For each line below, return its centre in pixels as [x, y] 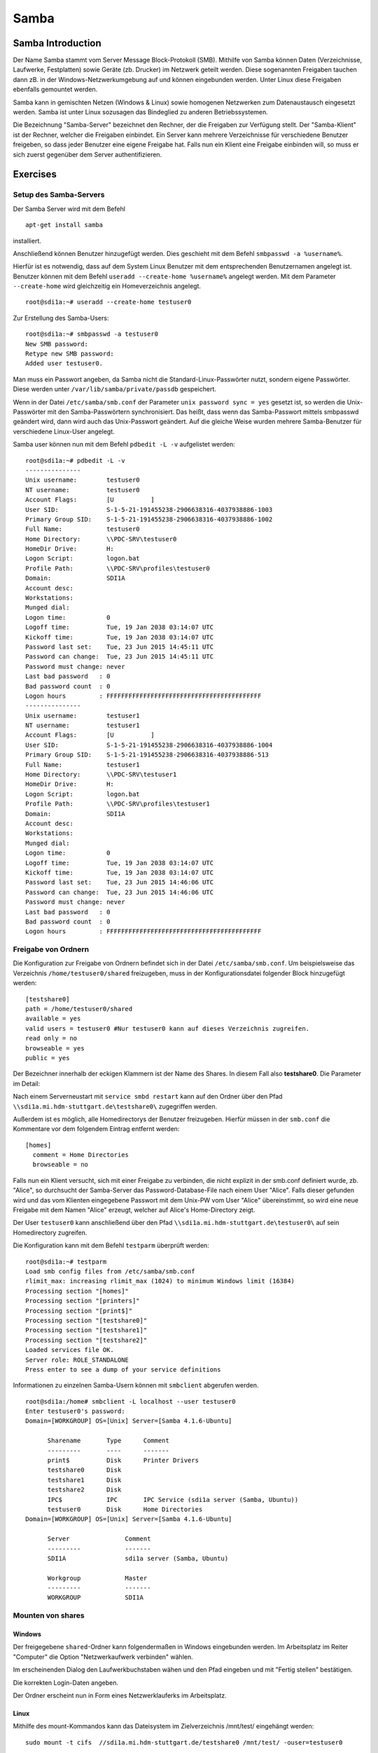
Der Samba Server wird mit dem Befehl [69, 209]
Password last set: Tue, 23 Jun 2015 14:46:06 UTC [119, 882]
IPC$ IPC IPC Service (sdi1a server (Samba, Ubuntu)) [173, 1500]
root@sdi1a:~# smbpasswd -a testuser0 [92, 334]
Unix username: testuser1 [83, 716]
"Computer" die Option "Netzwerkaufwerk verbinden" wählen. [103, 1657]
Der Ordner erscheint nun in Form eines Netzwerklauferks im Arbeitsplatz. [120, 1696]
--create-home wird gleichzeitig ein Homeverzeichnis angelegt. [107, 286]
